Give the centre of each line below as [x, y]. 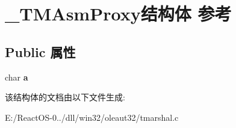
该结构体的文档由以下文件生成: [65, 97]
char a [17, 77]
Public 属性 [40, 51]
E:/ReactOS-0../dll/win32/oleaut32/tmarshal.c [92, 117]
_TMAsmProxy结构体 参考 [118, 14]
